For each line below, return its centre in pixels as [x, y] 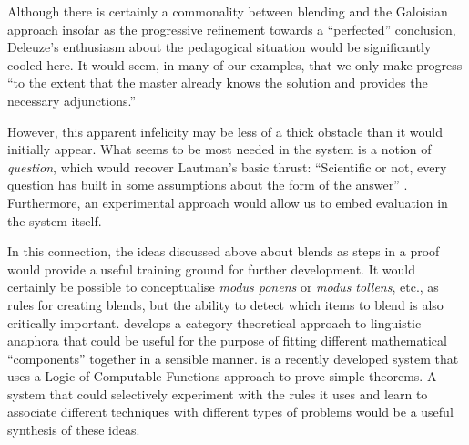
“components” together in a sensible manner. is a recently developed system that [233, 358]
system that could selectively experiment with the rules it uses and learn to [218, 393]
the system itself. [55, 220]
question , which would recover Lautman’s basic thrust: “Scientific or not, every [227, 166]
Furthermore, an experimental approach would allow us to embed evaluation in [228, 202]
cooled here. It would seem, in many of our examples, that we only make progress [235, 64]
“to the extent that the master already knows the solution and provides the [218, 83]
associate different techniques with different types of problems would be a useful [230, 412]
